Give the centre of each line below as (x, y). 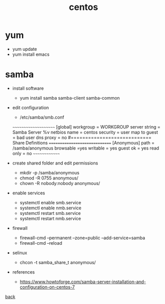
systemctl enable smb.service (50, 202)
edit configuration (31, 107)
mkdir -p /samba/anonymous (49, 172)
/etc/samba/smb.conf (42, 117)
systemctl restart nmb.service (50, 218)
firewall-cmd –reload (41, 243)
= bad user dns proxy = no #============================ (82, 137)
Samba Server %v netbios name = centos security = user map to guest (85, 132)
